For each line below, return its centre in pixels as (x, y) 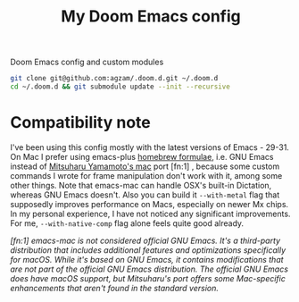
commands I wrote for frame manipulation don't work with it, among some (146, 175)
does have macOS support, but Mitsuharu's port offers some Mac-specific (148, 278)
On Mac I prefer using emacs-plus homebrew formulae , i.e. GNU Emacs (142, 156)
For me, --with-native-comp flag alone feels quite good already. (127, 223)
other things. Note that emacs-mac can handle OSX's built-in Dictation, (141, 185)
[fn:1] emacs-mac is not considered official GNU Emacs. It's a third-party (145, 240)
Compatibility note (80, 123)
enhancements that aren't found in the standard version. (115, 288)
